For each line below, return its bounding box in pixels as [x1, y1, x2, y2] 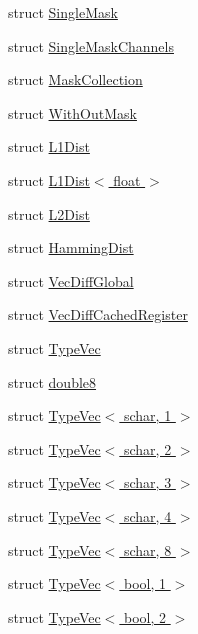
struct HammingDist [8, 237, 134, 258]
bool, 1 [123, 573, 167, 594]
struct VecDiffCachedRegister [8, 304, 188, 325]
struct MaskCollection [8, 69, 143, 90]
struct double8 [8, 371, 97, 392]
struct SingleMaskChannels [8, 35, 174, 56]
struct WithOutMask [8, 102, 137, 123]
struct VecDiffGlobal [8, 270, 134, 291]
